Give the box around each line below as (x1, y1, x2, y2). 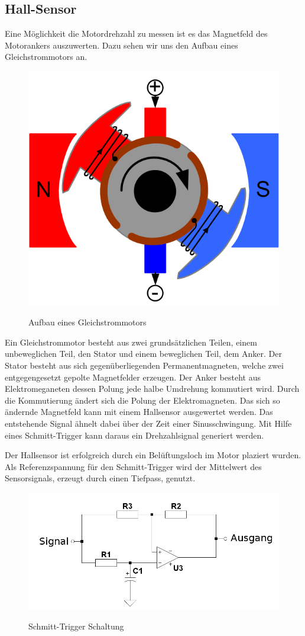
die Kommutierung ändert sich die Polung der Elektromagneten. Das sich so (5, 394, 280, 406)
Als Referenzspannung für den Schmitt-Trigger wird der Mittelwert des (5, 460, 262, 472)
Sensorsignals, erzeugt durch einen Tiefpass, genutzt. (5, 472, 196, 484)
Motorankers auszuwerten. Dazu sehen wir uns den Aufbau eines (5, 39, 238, 51)
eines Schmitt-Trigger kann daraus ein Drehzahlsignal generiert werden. (5, 429, 264, 441)
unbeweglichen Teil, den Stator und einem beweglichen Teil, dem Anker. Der (5, 347, 282, 360)
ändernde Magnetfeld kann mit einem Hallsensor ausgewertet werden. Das (5, 405, 273, 418)
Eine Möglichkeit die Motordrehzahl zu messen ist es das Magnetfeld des (5, 27, 268, 40)
